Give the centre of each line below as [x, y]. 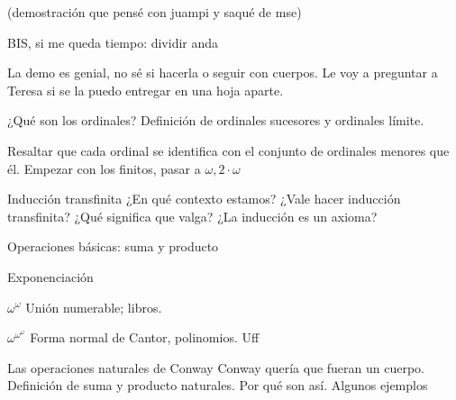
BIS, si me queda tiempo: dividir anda [113, 42]
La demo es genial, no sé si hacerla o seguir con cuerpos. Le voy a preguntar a [223, 73]
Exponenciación [50, 276]
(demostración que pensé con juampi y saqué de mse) [155, 12]
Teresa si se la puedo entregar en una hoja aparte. [146, 90]
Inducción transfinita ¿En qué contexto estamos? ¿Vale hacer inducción [204, 199]
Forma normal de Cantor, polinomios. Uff [145, 337]
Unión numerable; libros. [94, 307]
